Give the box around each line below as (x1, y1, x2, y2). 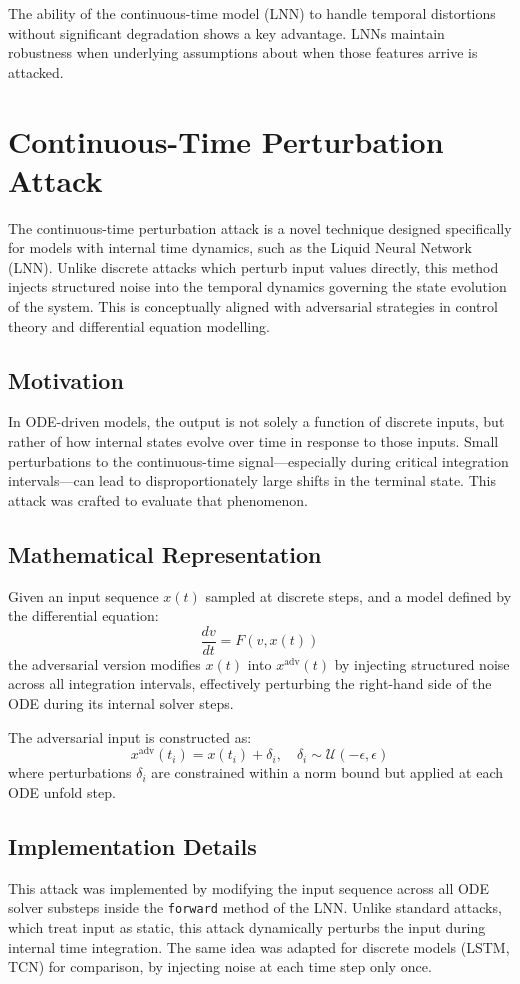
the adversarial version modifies (8, 653, 201, 674)
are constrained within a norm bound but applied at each (151, 762, 503, 783)
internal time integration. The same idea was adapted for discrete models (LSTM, (8, 936, 510, 957)
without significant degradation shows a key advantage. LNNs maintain (8, 22, 445, 43)
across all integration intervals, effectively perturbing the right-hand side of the (8, 673, 492, 694)
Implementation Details (8, 830, 257, 861)
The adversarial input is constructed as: (8, 726, 252, 747)
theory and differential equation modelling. (8, 315, 270, 336)
